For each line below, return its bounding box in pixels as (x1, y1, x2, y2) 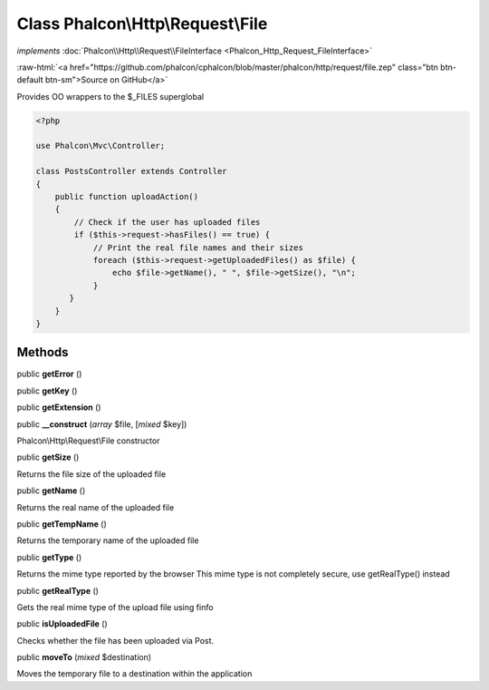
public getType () (16, 551, 82, 562)
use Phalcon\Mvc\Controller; (35, 141, 166, 151)
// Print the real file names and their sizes (92, 242, 303, 253)
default (16, 74, 44, 85)
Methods (16, 345, 69, 360)
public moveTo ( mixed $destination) (16, 652, 152, 663)
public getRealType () (16, 585, 100, 596)
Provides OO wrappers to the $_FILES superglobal (16, 91, 204, 102)
